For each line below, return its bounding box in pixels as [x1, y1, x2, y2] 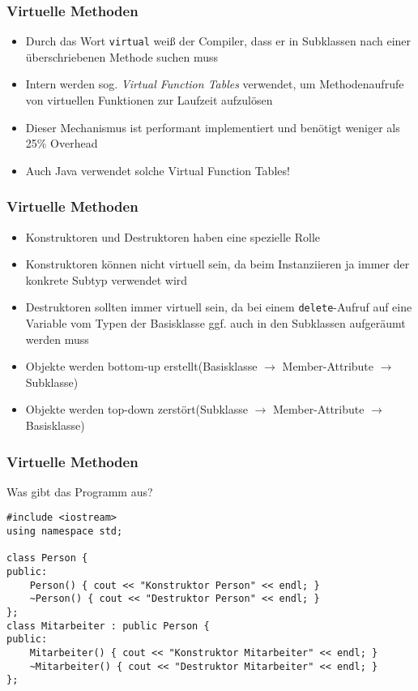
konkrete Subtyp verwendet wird [25, 271, 188, 288]
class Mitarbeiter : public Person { [6, 620, 210, 632]
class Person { [6, 552, 88, 564]
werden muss [25, 330, 89, 347]
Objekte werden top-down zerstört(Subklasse [25, 401, 248, 418]
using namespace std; [6, 526, 123, 538]
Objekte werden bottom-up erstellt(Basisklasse [25, 358, 258, 375]
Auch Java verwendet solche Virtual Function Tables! [25, 161, 290, 178]
